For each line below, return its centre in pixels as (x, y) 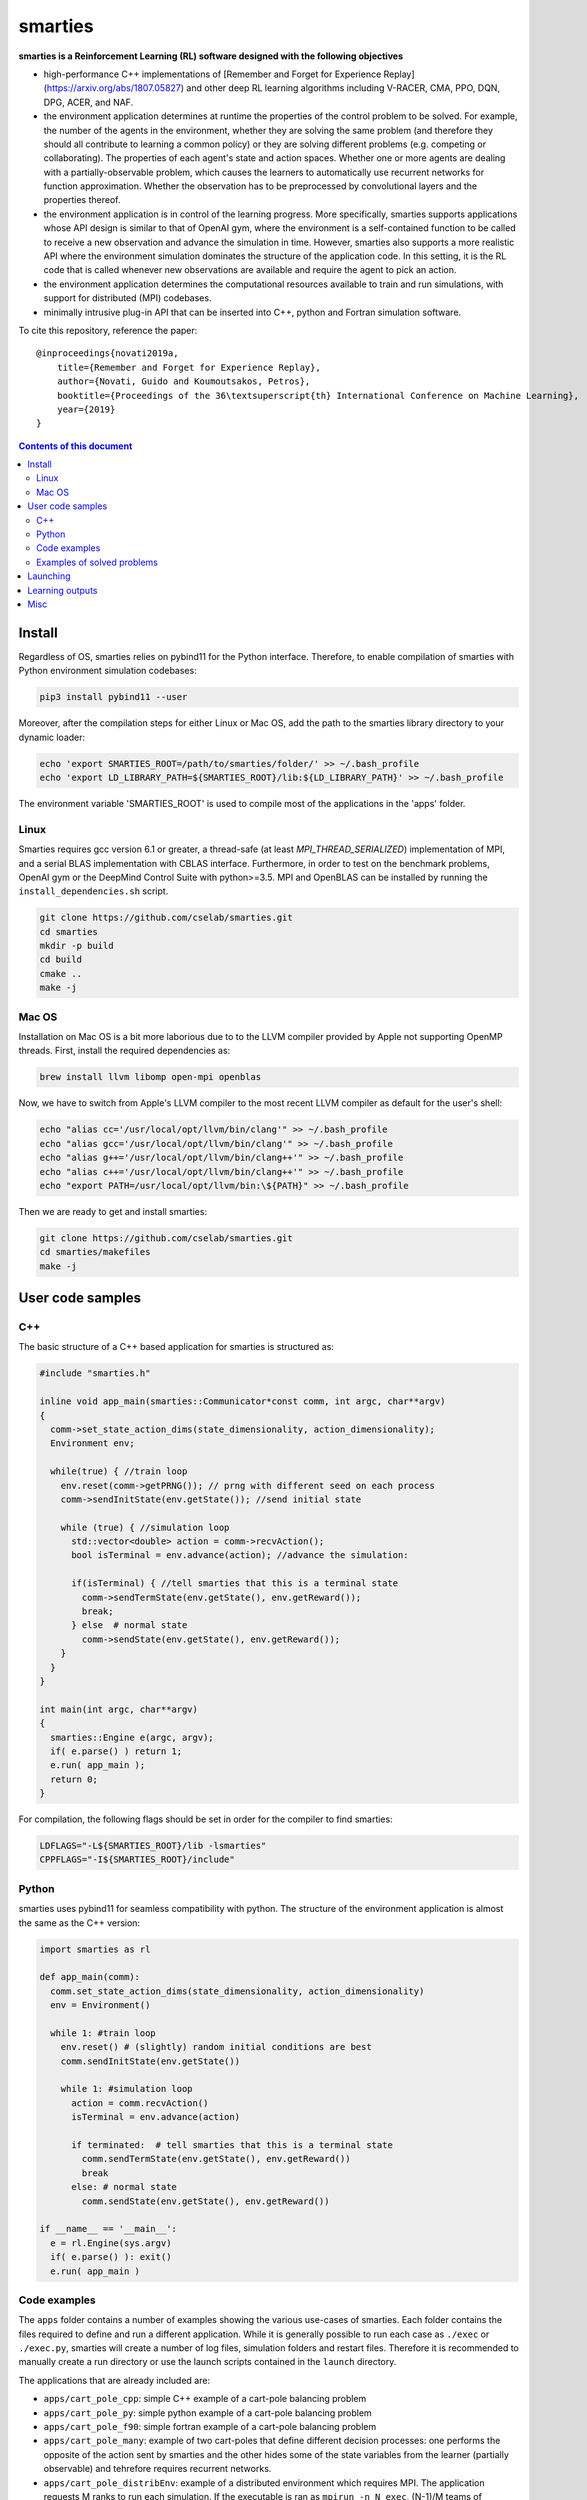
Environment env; (92, 1443)
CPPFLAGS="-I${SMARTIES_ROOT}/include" (137, 1859)
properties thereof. (82, 200)
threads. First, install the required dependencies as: (124, 1051)
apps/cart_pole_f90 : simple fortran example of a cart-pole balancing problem (210, 2427)
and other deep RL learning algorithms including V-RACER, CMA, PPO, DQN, (343, 88)
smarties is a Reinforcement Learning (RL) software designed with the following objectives (211, 56)
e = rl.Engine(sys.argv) (111, 2243)
